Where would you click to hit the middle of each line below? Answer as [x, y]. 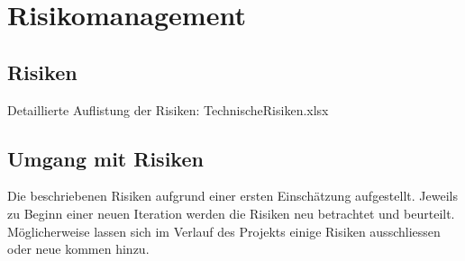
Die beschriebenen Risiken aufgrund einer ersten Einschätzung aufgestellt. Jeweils [232, 196]
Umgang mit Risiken [105, 158]
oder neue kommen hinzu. [78, 249]
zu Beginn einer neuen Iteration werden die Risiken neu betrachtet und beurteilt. [231, 213]
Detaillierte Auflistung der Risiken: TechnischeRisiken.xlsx [168, 109]
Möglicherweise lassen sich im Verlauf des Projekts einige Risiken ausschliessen [224, 231]
